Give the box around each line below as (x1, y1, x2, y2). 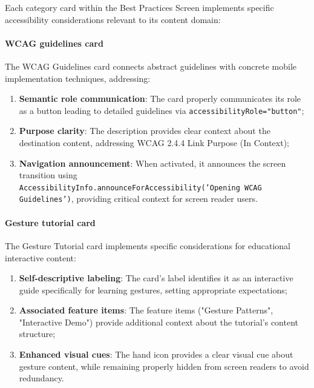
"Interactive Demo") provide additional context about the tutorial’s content (19, 315, 299, 328)
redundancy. (19, 372, 64, 384)
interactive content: (5, 251, 76, 264)
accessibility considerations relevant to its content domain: (5, 13, 221, 25)
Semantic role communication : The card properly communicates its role (19, 92, 301, 105)
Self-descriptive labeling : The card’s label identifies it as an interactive (19, 272, 293, 284)
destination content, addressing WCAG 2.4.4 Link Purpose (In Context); (19, 136, 289, 149)
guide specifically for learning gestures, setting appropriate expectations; (19, 283, 287, 296)
